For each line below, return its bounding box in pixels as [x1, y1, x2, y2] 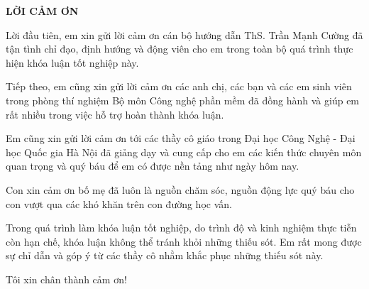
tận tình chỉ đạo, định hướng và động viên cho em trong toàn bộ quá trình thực [6, 41, 353, 56]
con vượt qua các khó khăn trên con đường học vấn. [6, 196, 232, 211]
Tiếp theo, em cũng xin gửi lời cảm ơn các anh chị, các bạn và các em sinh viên [6, 79, 352, 94]
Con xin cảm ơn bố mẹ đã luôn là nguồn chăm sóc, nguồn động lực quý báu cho [6, 182, 355, 197]
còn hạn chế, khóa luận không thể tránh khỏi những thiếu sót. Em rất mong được [6, 234, 362, 249]
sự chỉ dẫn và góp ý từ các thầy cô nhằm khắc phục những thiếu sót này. [6, 248, 324, 263]
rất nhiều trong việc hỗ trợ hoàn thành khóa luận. [6, 107, 224, 121]
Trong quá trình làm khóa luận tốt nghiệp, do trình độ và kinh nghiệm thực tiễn [6, 220, 357, 235]
